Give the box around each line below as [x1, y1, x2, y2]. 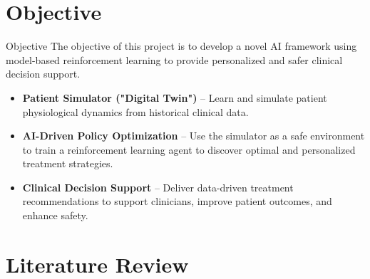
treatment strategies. [22, 156, 113, 171]
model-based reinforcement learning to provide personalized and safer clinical [6, 52, 343, 67]
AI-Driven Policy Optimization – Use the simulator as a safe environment [22, 128, 365, 143]
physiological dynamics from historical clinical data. [22, 104, 249, 119]
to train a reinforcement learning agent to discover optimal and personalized [22, 142, 356, 157]
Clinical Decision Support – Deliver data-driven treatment [22, 179, 294, 194]
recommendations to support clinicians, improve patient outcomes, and [22, 194, 332, 209]
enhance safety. [22, 208, 88, 223]
